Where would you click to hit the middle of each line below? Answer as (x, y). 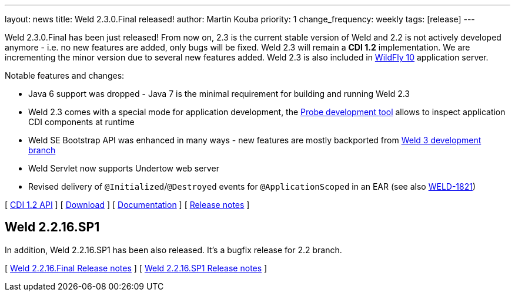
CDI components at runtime (81, 122)
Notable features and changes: (65, 75)
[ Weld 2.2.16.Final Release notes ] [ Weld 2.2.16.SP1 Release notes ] (136, 268)
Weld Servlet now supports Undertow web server (124, 168)
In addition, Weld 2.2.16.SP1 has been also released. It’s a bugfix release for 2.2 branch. (173, 250)
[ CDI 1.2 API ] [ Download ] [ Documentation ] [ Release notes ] (127, 205)
